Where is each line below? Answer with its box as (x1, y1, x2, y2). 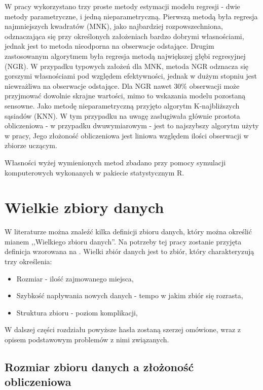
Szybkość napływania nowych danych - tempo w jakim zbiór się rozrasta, (16, 290, 243, 301)
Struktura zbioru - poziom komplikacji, (16, 307, 138, 317)
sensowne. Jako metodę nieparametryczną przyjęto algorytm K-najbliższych (5, 100, 240, 111)
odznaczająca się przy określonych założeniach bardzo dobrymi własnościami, (5, 30, 244, 41)
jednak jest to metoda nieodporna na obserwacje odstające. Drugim (5, 41, 214, 51)
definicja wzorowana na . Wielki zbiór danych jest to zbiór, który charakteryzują (5, 246, 254, 257)
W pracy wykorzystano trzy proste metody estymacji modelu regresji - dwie (5, 1, 240, 11)
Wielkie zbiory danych (5, 197, 164, 218)
